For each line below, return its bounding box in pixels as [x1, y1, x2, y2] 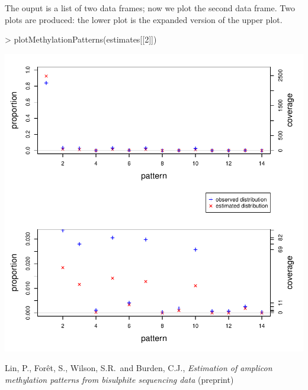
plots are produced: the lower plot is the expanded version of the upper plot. [5, 13, 283, 25]
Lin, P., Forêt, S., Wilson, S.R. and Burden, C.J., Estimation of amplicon [5, 362, 272, 374]
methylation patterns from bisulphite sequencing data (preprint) [5, 373, 234, 385]
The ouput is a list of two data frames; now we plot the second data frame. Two [5, 2, 295, 14]
